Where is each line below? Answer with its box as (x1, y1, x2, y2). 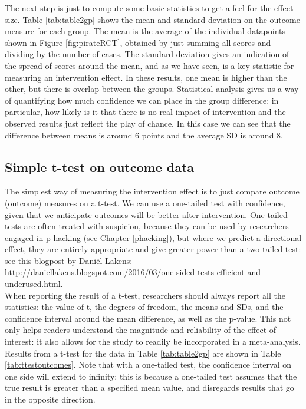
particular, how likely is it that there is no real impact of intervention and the (5, 105, 286, 118)
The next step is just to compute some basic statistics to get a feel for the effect (5, 2, 294, 14)
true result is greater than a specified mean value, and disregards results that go (5, 381, 294, 394)
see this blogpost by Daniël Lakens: (5, 254, 133, 266)
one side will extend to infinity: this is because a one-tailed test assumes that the (5, 370, 297, 382)
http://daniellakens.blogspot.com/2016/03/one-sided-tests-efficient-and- (5, 266, 264, 278)
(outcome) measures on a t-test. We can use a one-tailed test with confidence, (5, 196, 285, 209)
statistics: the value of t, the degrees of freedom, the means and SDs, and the (5, 301, 284, 313)
